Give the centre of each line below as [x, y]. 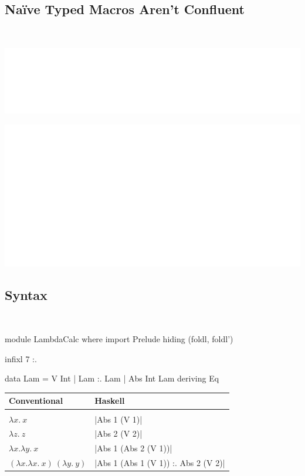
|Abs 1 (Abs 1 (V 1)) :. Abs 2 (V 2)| [160, 463]
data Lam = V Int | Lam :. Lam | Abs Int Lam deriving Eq [112, 378]
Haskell [110, 401]
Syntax [26, 294]
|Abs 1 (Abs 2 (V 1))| [133, 448]
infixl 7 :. [21, 358]
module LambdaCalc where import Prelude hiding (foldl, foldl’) [119, 339]
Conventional [36, 401]
